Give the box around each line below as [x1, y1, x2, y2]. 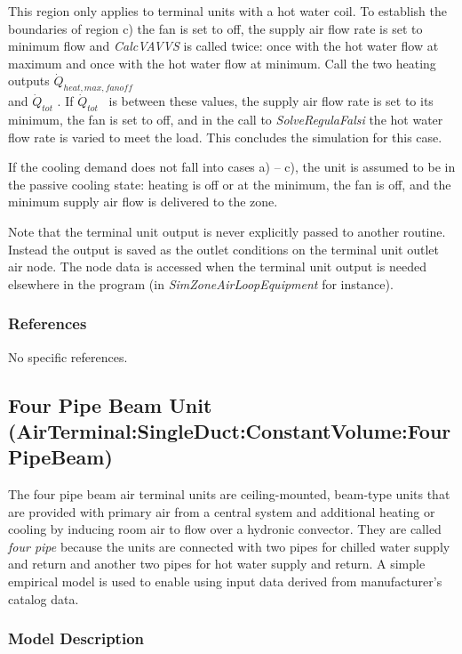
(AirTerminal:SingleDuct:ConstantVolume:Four [8, 416, 451, 444]
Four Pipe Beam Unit [8, 391, 212, 418]
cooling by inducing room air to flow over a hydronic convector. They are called [8, 520, 442, 538]
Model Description [8, 627, 145, 650]
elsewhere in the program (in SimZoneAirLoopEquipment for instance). [8, 274, 394, 293]
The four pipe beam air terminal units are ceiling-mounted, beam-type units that [8, 485, 450, 504]
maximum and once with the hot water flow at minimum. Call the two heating [8, 53, 436, 72]
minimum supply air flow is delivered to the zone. [8, 192, 278, 211]
